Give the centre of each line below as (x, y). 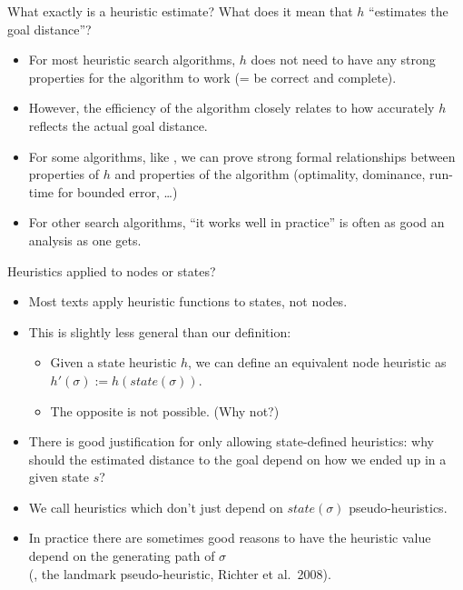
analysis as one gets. (85, 240)
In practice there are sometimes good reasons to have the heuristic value (230, 538)
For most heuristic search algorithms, (132, 60)
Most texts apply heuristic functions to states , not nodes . (188, 301)
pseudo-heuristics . (398, 507)
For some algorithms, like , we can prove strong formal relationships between (242, 156)
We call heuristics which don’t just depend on (156, 507)
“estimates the (409, 11)
